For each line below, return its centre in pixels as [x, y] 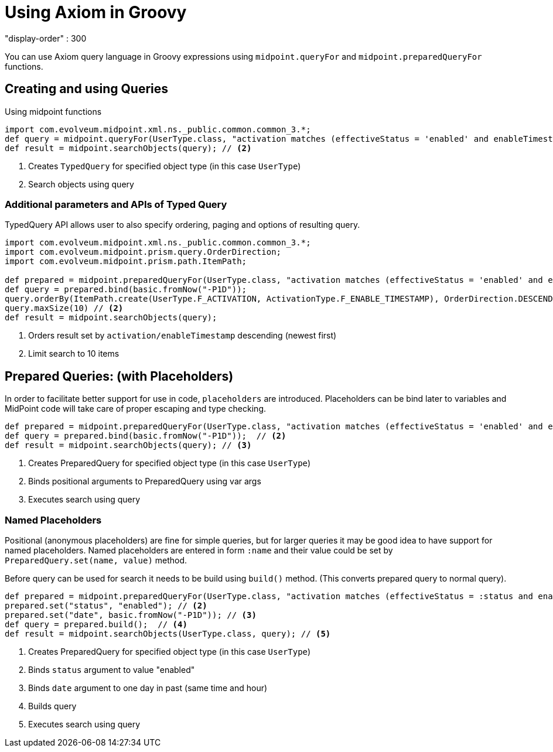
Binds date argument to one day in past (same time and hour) [148, 688]
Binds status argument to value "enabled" [112, 669]
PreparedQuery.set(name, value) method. [96, 560]
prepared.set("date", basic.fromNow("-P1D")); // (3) [131, 615]
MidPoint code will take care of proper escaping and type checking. [135, 409]
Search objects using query [81, 184]
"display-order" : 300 [46, 38]
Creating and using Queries [86, 89]
